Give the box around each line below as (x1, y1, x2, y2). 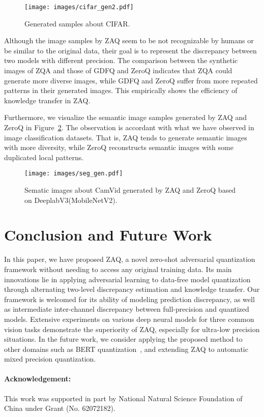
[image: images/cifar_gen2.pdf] (24, 4, 134, 11)
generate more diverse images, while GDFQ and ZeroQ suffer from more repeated (4, 75, 258, 85)
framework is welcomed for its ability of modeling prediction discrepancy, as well (4, 293, 255, 304)
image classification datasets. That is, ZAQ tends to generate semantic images (4, 132, 247, 142)
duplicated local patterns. (4, 152, 84, 162)
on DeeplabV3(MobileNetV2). (24, 194, 118, 205)
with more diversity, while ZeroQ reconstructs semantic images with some (4, 142, 233, 153)
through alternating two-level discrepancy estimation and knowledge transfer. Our (4, 284, 260, 294)
